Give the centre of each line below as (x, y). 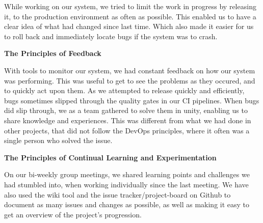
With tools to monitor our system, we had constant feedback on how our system (130, 70)
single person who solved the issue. (58, 140)
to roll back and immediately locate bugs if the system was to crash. (111, 36)
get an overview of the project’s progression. (73, 214)
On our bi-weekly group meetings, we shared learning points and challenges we (127, 174)
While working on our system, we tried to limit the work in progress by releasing (130, 6)
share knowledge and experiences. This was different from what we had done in (128, 120)
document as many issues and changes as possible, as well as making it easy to (127, 204)
